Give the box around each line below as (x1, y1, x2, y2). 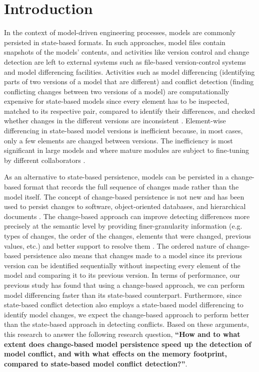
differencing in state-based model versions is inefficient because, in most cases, (4, 125, 243, 136)
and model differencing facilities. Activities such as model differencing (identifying (4, 66, 255, 77)
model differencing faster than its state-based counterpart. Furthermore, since (4, 289, 242, 300)
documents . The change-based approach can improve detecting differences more (4, 211, 250, 221)
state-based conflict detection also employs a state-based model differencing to (4, 299, 243, 310)
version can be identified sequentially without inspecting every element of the (4, 260, 240, 270)
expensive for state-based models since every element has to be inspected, (4, 96, 229, 106)
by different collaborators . (4, 154, 85, 165)
